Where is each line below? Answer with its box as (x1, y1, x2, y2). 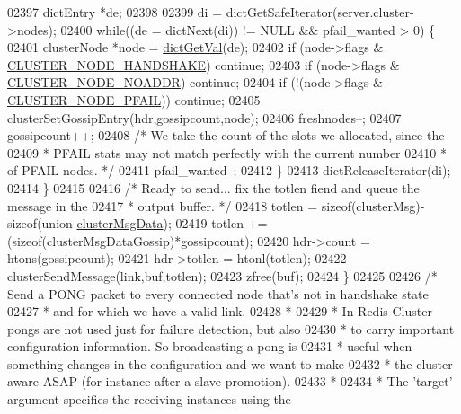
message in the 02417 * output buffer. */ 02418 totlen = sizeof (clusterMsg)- (7, 196, 425, 215)
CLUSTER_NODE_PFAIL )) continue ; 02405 (7, 90, 261, 109)
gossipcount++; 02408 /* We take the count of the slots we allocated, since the (7, 126, 445, 145)
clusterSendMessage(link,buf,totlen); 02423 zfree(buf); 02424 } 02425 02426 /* (7, 266, 438, 285)
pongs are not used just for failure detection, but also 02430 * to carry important (7, 319, 455, 338)
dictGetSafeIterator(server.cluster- (226, 3, 414, 21)
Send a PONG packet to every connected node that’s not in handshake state (7, 284, 429, 303)
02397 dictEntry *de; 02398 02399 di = (7, 3, 223, 21)
